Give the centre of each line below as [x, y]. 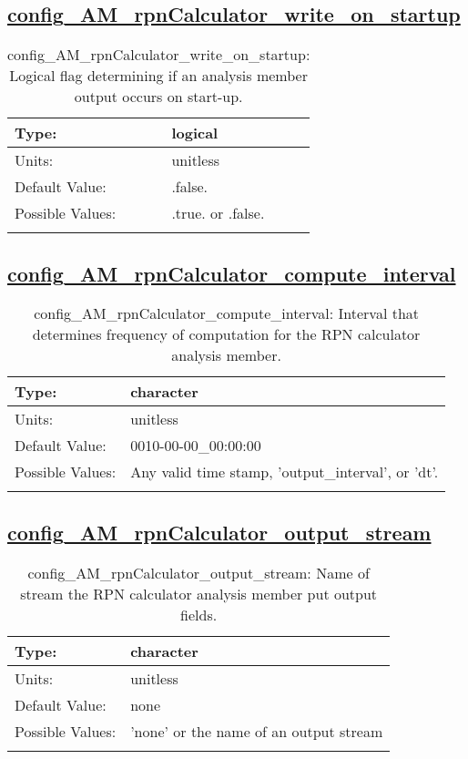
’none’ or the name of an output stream [257, 731]
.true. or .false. [218, 213]
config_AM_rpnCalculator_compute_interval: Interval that [227, 313]
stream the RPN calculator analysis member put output [199, 593]
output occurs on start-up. [158, 97]
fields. [199, 614]
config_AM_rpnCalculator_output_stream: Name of [198, 572]
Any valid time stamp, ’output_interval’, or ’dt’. [285, 472]
